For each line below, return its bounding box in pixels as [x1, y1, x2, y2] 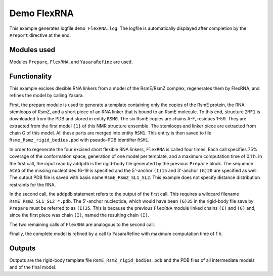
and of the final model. [9, 264, 57, 270]
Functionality [9, 72, 52, 80]
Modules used [9, 45, 56, 54]
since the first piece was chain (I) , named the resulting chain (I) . [9, 212, 150, 218]
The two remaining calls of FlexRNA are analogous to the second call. [9, 221, 155, 227]
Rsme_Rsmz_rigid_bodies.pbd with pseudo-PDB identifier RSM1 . [9, 137, 150, 143]
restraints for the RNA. [9, 181, 56, 188]
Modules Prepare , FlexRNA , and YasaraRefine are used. [9, 59, 133, 65]
